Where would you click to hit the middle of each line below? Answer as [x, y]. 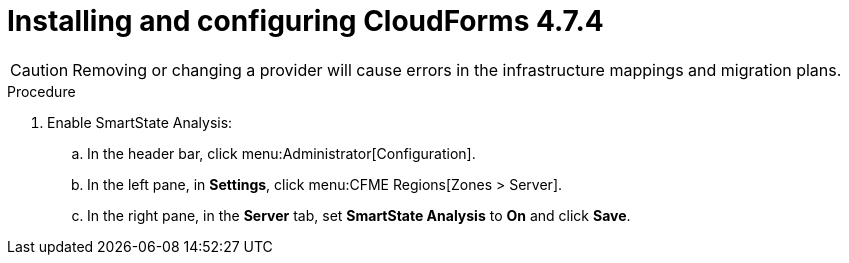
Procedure [41, 91]
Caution [39, 69]
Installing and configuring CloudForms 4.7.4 [305, 21]
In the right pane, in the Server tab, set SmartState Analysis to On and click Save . [359, 215]
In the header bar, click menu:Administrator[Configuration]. [281, 153]
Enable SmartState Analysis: [140, 122]
